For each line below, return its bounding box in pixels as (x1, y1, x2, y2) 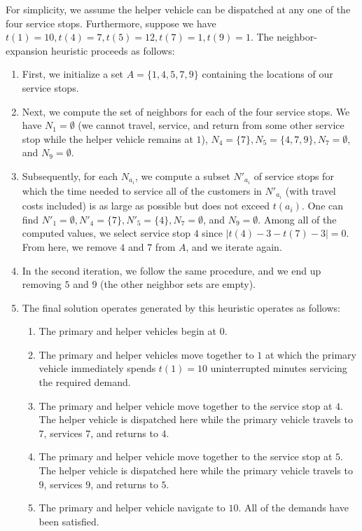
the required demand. (39, 375, 131, 389)
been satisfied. (39, 513, 99, 528)
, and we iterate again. (186, 239, 282, 254)
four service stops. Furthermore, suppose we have (6, 15, 216, 30)
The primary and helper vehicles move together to (39, 347, 254, 361)
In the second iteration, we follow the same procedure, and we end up (22, 263, 321, 277)
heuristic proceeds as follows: (51, 43, 175, 57)
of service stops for (253, 168, 334, 183)
